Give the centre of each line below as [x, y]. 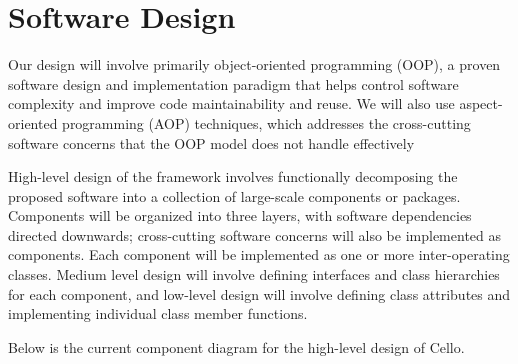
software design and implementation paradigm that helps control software [233, 83]
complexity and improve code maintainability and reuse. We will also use [231, 103]
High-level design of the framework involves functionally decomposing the [233, 176]
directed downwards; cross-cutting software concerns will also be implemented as [255, 234]
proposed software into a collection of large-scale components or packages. [234, 195]
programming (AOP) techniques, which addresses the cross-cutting [266, 122]
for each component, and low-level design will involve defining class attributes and [259, 293]
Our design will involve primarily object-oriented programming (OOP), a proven [254, 64]
